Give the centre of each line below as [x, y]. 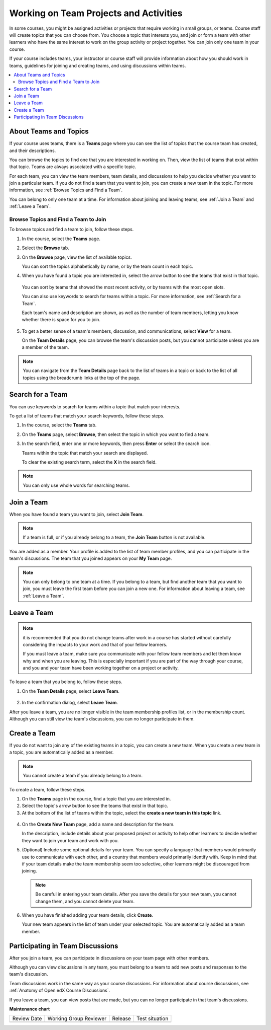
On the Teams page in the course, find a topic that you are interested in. [96, 798]
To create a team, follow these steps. [47, 789]
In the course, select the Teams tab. [59, 425]
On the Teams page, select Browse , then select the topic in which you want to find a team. [116, 434]
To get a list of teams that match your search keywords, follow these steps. [87, 416]
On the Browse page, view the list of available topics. [77, 257]
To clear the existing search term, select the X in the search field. [89, 462]
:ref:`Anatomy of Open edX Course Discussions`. [60, 990]
